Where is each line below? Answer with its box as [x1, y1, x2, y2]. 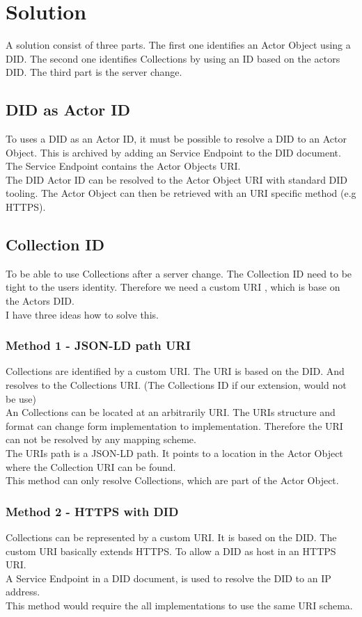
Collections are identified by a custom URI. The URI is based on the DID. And [6, 364, 345, 378]
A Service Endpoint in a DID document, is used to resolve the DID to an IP [6, 570, 331, 585]
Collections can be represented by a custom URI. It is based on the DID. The [6, 530, 337, 545]
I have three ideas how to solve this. [6, 307, 159, 321]
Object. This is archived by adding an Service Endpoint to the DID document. [6, 145, 341, 159]
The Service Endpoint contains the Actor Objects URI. [6, 159, 241, 173]
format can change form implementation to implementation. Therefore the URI [6, 418, 343, 433]
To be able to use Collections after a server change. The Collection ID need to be [6, 266, 352, 280]
